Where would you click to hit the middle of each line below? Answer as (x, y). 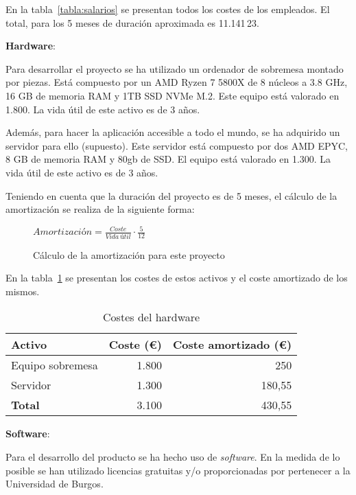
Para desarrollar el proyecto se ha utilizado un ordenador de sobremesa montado (175, 68)
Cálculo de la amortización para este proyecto (129, 254)
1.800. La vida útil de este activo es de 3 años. (103, 109)
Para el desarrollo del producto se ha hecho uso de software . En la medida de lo (173, 456)
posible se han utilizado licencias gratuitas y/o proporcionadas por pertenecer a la (178, 470)
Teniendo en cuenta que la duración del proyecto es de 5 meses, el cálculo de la (171, 195)
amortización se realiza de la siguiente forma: (100, 209)
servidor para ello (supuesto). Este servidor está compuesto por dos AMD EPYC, (177, 145)
